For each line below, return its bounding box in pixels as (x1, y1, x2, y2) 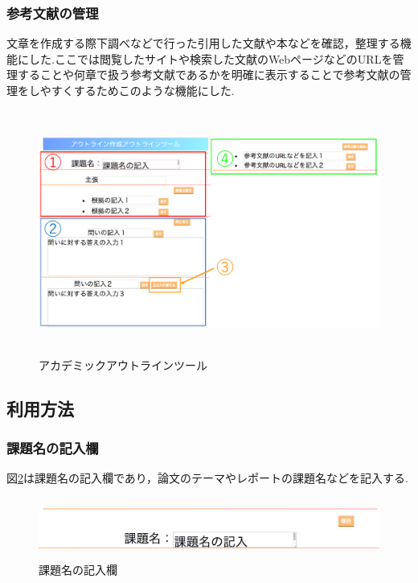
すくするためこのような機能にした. (51, 82, 235, 98)
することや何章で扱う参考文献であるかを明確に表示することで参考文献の (17, 66, 400, 83)
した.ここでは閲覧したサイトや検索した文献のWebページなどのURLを (28, 50, 393, 67)
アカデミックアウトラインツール (39, 356, 207, 373)
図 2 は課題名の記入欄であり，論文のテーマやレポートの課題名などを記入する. (6, 469, 408, 486)
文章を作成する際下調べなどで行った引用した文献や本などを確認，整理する (6, 35, 400, 52)
